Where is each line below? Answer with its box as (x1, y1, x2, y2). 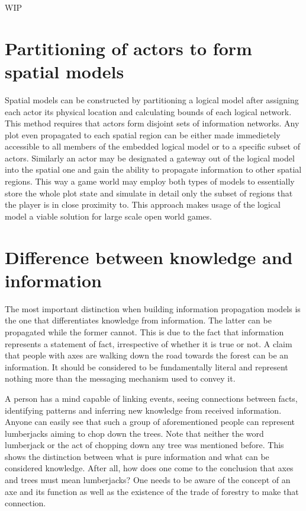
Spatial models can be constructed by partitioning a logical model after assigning (5, 93, 299, 106)
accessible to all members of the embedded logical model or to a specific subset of (5, 140, 301, 153)
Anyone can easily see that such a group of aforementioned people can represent (5, 415, 295, 428)
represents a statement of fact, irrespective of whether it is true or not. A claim (5, 337, 292, 350)
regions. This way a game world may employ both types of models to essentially (5, 175, 295, 188)
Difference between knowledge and (5, 245, 293, 269)
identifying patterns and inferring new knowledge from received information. (5, 404, 282, 416)
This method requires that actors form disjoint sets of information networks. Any (5, 117, 299, 129)
